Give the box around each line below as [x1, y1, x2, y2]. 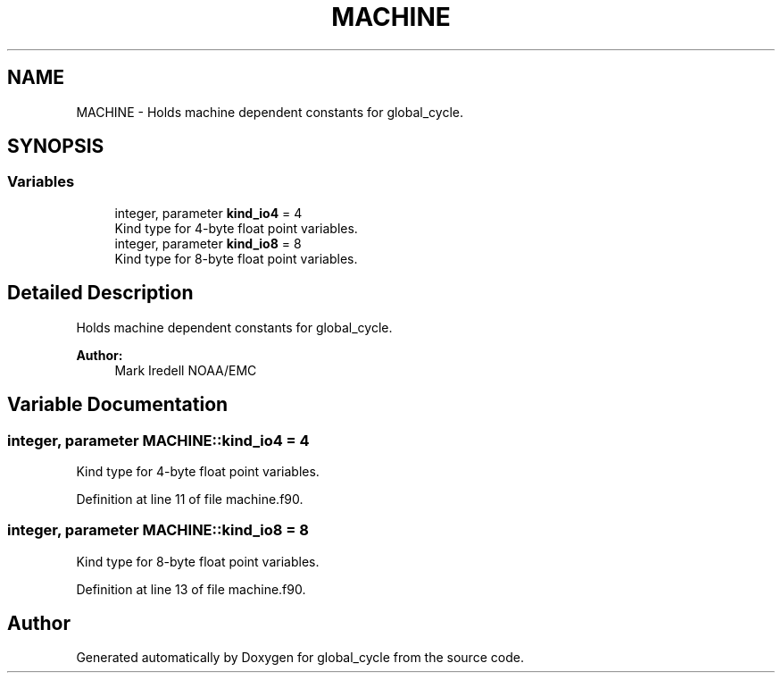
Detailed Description [7, 281, 194, 305]
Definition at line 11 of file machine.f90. [76, 491, 304, 507]
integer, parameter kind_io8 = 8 [114, 235, 302, 251]
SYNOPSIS [7, 135, 104, 158]
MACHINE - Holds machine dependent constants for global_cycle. [76, 104, 464, 120]
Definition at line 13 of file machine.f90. [76, 581, 306, 597]
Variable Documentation [7, 393, 229, 416]
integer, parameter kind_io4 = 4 [114, 205, 303, 221]
